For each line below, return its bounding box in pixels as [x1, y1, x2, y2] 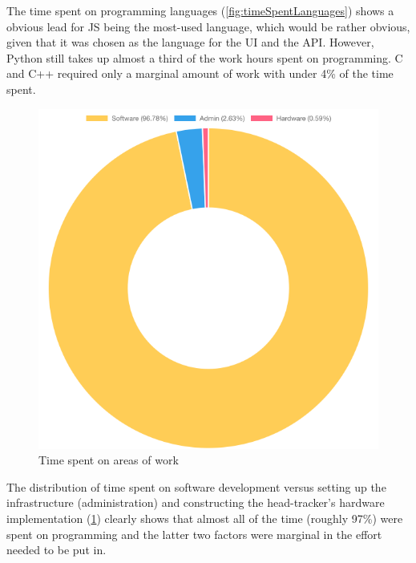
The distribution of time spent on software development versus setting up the [6, 478, 386, 495]
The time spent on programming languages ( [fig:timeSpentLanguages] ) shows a [6, 2, 394, 18]
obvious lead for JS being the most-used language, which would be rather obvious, [6, 18, 410, 34]
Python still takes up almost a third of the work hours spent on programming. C [6, 49, 403, 66]
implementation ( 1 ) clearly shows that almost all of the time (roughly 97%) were [6, 509, 403, 526]
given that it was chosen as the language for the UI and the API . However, [6, 34, 374, 51]
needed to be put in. [6, 541, 107, 558]
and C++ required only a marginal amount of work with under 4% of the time [6, 65, 394, 82]
